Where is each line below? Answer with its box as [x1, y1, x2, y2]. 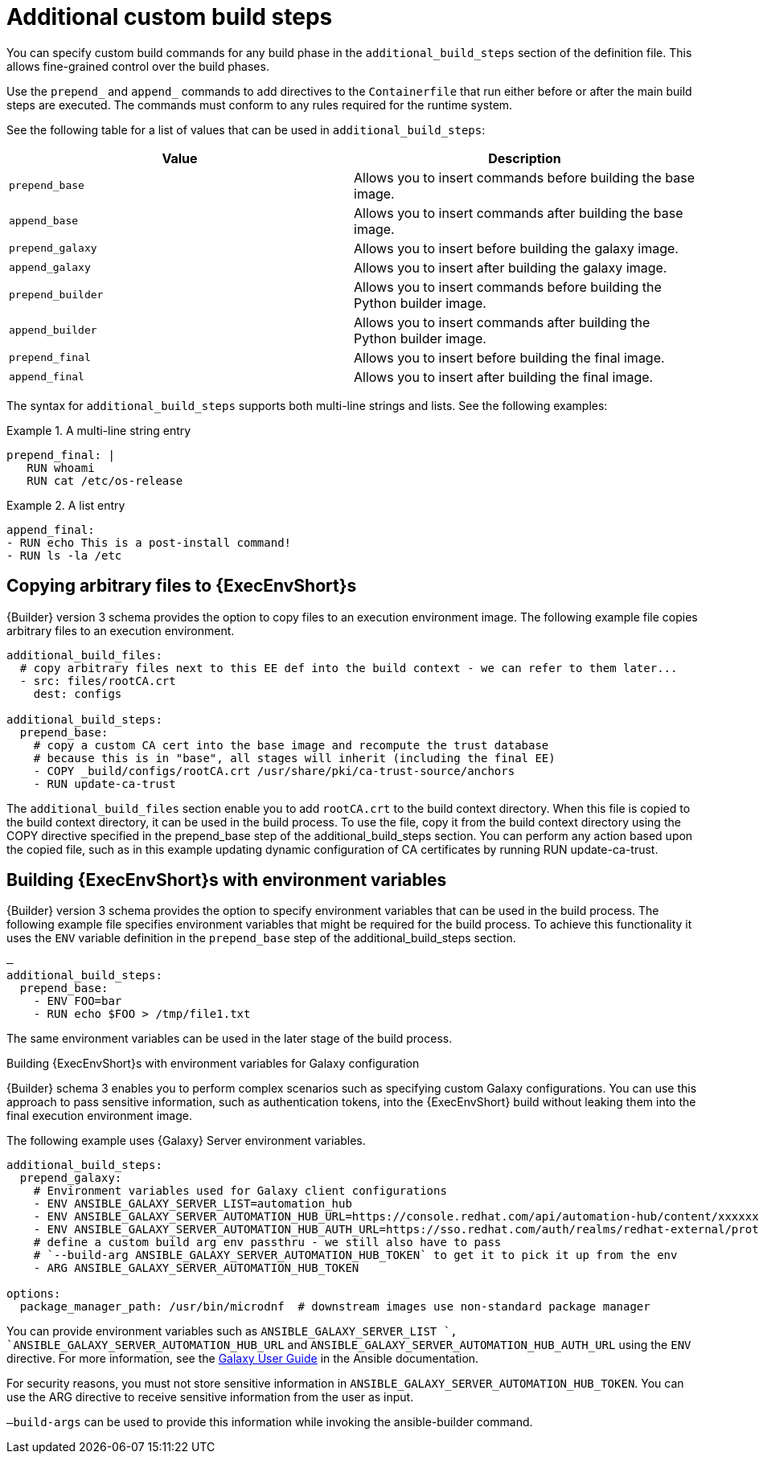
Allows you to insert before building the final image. [354, 349, 665, 366]
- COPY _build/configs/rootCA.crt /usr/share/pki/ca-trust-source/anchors [33, 764, 515, 777]
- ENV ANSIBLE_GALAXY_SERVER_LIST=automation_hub [33, 1197, 352, 1211]
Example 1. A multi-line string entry [6, 423, 191, 437]
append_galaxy [9, 261, 91, 274]
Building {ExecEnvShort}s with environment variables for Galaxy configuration [6, 1056, 420, 1071]
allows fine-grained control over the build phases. [6, 59, 269, 73]
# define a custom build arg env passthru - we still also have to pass [33, 1236, 502, 1249]
